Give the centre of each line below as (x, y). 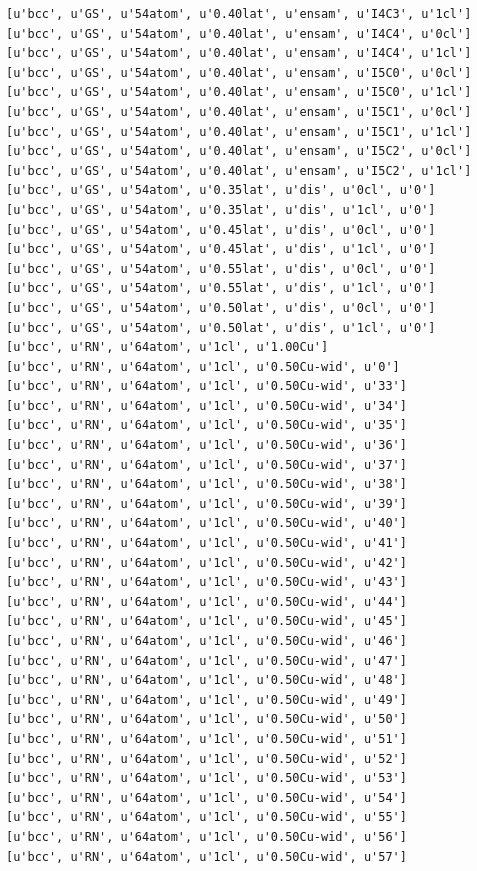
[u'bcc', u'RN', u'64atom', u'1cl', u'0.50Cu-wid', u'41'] (206, 543)
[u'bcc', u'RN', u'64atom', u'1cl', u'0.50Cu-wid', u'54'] (206, 797)
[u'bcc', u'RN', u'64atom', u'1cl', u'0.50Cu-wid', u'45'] (206, 621)
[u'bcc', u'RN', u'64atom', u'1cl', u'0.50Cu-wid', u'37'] (206, 464)
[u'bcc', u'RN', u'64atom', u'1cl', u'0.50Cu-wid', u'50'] (206, 719)
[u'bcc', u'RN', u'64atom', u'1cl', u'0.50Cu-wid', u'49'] (206, 699)
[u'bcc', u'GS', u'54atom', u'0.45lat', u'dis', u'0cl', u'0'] (221, 229)
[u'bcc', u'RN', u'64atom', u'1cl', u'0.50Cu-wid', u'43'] (206, 582)
